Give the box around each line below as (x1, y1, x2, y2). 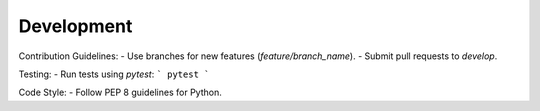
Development (18, 15, 133, 37)
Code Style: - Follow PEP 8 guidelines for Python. (18, 86, 222, 99)
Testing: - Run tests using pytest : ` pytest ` (18, 68, 210, 80)
